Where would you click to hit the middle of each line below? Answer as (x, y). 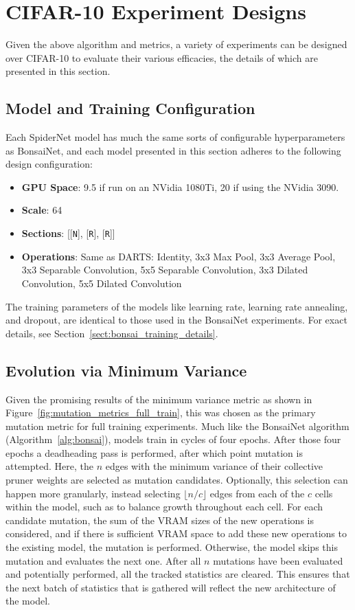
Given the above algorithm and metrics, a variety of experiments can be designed (176, 44)
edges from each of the (257, 493)
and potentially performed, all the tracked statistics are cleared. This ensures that (178, 574)
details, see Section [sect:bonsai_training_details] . (112, 333)
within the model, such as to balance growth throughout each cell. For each (164, 507)
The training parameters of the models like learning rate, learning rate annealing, (177, 306)
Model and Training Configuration (130, 108)
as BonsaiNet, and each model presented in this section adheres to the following (173, 150)
